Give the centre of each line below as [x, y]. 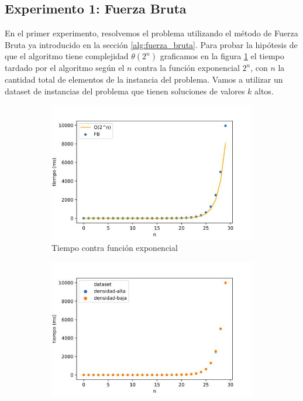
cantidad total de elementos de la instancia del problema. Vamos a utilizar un [144, 79]
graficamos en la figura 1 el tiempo [222, 56]
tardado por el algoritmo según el [65, 68]
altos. [264, 91]
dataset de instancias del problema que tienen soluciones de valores [125, 91]
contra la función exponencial [187, 68]
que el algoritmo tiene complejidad [67, 56]
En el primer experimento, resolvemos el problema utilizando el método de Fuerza [151, 33]
